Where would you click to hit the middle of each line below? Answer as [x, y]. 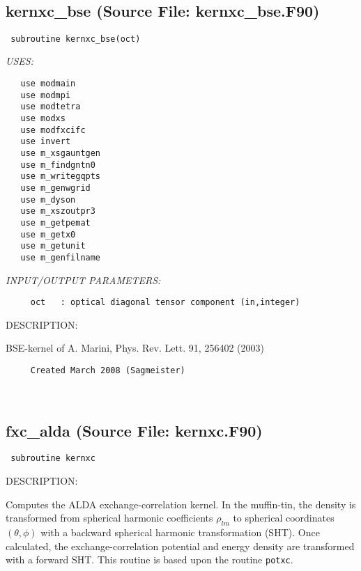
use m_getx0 [48, 234]
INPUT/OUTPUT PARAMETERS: [83, 280]
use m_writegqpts [61, 177]
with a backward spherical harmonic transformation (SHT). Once [180, 532]
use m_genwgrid [55, 188]
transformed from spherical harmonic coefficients [109, 518]
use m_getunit [53, 246]
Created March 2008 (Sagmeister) [108, 370]
